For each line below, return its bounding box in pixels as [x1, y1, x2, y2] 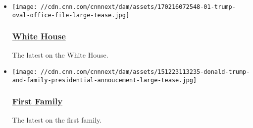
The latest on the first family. [12, 114, 102, 125]
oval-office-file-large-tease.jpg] [12, 11, 130, 19]
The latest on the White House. [12, 49, 108, 60]
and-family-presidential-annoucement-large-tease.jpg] [12, 76, 197, 84]
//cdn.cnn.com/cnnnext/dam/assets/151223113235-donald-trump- [41, 68, 250, 76]
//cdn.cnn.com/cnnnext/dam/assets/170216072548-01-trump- [41, 3, 236, 10]
